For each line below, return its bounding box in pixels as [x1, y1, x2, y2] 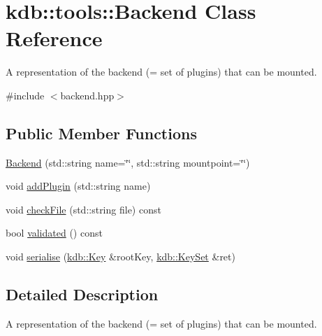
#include [6, 87, 45, 102]
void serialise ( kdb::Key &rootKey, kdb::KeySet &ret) [6, 249, 235, 264]
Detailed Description [6, 283, 159, 305]
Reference [6, 24, 103, 52]
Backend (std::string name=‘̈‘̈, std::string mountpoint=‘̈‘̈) [6, 155, 250, 169]
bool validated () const [6, 225, 103, 240]
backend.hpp [60, 87, 115, 102]
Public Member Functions [6, 122, 197, 143]
